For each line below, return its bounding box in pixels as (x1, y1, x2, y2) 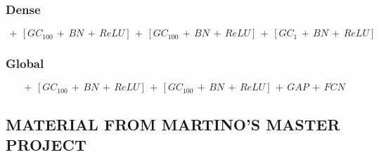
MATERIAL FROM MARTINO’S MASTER (6, 113, 340, 135)
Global (6, 55, 44, 72)
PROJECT (6, 134, 86, 156)
